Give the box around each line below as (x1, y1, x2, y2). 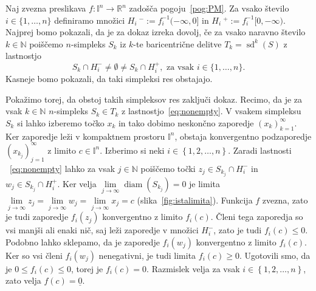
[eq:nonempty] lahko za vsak (10, 162, 115, 174)
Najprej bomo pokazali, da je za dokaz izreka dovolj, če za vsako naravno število (5, 26, 306, 38)
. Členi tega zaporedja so (210, 210, 303, 223)
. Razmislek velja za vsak (146, 262, 240, 275)
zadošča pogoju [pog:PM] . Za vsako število (129, 2, 289, 14)
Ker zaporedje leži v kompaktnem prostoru (5, 129, 165, 142)
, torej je (71, 262, 103, 275)
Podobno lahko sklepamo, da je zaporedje (5, 235, 160, 248)
